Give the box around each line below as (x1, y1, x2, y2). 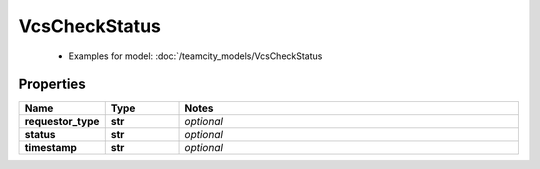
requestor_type (24, 115, 100, 129)
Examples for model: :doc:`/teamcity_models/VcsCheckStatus (68, 50, 323, 62)
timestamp (24, 141, 77, 155)
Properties (18, 76, 86, 93)
